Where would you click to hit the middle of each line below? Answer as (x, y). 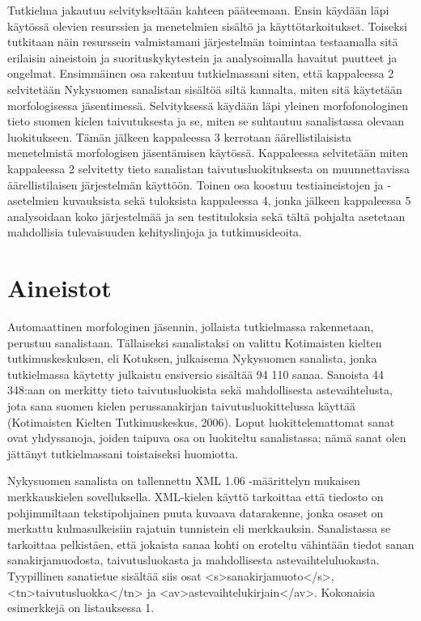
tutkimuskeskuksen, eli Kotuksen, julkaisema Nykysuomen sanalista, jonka (192, 358)
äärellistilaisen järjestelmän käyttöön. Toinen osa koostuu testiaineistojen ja (196, 184)
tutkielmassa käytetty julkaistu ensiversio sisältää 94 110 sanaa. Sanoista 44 (196, 374)
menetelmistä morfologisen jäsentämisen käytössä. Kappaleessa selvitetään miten (208, 153)
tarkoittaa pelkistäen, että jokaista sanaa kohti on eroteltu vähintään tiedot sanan (211, 544)
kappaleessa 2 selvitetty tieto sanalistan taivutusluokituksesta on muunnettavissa (208, 168)
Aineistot (60, 288)
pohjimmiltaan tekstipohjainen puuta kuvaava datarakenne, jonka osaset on (196, 512)
